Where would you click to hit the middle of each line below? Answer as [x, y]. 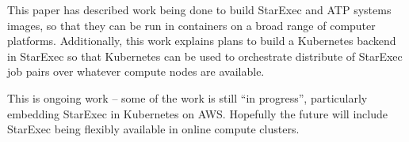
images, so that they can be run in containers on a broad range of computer [191, 25]
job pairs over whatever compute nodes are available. [136, 71]
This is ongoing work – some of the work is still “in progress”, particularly [187, 97]
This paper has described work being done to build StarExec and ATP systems [199, 9]
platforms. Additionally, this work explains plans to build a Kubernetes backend [202, 41]
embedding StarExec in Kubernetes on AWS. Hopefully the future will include [197, 113]
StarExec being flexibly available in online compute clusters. [153, 129]
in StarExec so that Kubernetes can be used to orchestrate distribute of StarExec [205, 56]
